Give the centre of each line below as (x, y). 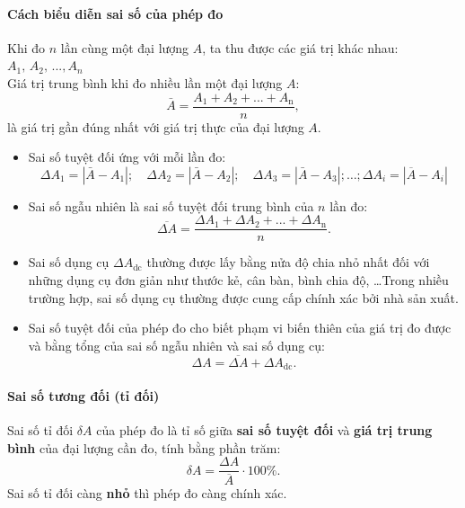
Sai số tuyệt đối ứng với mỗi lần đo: (127, 157)
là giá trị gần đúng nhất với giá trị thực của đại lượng (156, 126)
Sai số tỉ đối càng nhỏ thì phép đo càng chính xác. (147, 493)
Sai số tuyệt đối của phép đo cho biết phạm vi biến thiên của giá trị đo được (240, 328)
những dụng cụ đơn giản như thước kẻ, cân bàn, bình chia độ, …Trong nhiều (238, 280)
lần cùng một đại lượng (125, 47)
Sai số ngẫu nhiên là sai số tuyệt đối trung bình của (171, 205)
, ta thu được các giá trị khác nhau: (300, 47)
